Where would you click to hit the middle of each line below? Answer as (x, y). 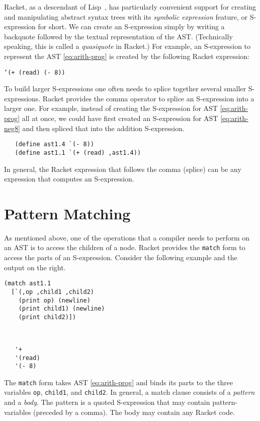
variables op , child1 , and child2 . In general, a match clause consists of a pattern (129, 392)
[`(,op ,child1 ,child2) (53, 292)
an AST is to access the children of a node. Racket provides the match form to (125, 247)
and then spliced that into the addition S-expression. (103, 128)
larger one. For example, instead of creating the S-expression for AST (111, 108)
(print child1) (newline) (62, 309)
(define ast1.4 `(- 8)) (54, 144)
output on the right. (35, 267)
